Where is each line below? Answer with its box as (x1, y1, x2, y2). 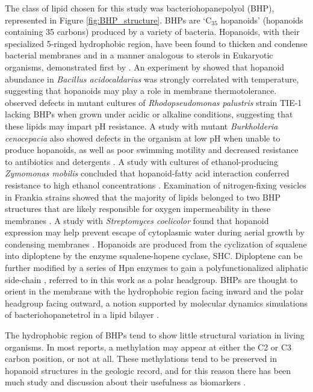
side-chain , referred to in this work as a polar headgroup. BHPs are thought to (5, 273, 298, 285)
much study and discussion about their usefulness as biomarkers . (5, 376, 246, 388)
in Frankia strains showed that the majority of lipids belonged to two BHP (5, 190, 280, 203)
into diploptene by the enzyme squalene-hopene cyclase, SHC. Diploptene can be (5, 249, 303, 262)
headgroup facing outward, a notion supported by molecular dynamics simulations (5, 296, 308, 309)
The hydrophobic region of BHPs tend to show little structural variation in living (5, 329, 305, 341)
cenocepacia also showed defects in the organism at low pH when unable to (5, 131, 280, 144)
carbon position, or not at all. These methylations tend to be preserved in (5, 352, 277, 365)
